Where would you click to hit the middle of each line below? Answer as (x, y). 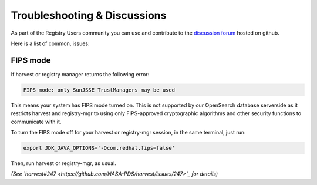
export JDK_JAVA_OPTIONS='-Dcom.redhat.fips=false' (99, 148)
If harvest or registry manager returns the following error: (80, 74)
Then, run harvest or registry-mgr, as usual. (64, 163)
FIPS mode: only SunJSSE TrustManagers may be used (99, 90)
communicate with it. (36, 122)
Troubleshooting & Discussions (89, 15)
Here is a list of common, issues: (50, 43)
